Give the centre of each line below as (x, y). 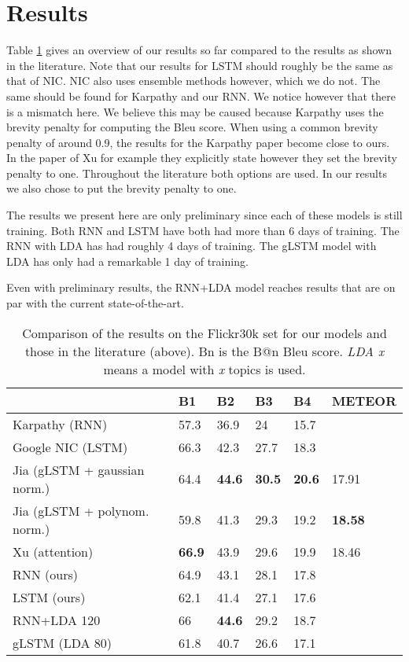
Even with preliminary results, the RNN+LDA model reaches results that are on (201, 287)
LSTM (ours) (49, 597)
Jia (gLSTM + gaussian (79, 469)
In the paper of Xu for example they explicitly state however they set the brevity (202, 158)
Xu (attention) (53, 551)
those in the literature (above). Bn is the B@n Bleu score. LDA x (204, 351)
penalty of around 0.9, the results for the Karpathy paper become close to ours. (198, 142)
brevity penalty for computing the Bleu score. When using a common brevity (192, 127)
